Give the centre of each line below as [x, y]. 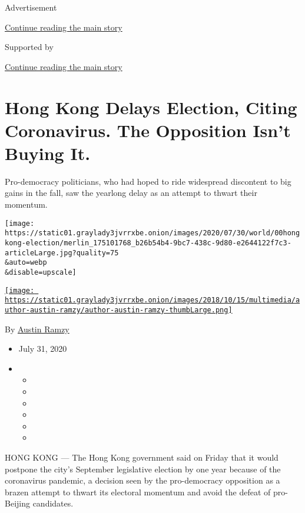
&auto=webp [26, 263]
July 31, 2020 [43, 349]
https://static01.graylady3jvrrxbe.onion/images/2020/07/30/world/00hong [152, 233]
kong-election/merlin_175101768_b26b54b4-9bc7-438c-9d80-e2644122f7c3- [148, 243]
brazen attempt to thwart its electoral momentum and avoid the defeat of [138, 492]
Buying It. [48, 153]
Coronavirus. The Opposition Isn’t [148, 130]
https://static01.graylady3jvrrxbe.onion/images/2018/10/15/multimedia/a [152, 300]
